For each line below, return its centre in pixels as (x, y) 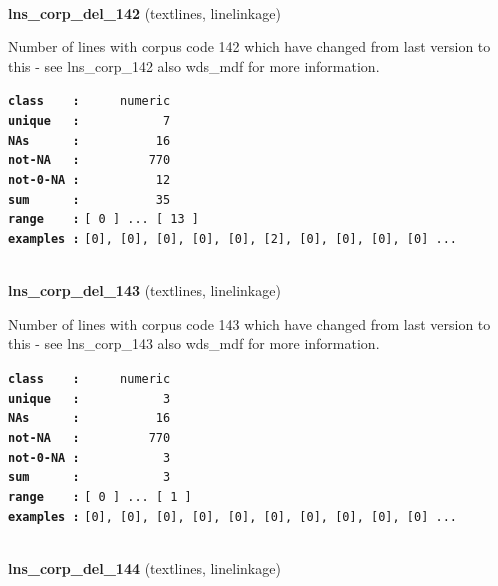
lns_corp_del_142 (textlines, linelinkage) (144, 12)
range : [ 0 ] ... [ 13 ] (103, 219)
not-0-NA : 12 (89, 180)
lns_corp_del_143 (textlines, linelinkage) (144, 290)
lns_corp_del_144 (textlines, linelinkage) (144, 567)
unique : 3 (89, 398)
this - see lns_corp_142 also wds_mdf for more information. (194, 65)
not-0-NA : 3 (89, 457)
